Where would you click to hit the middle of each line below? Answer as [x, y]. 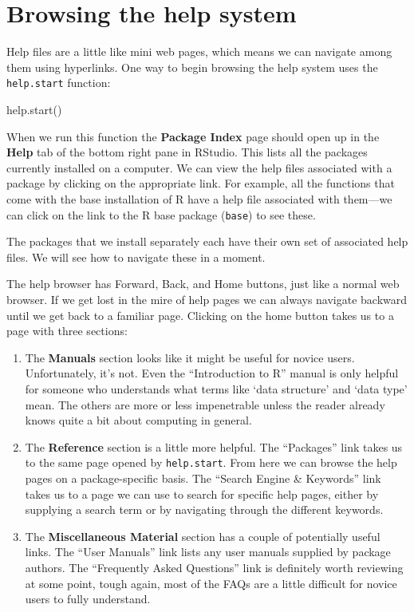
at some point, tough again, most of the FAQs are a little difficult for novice [211, 583]
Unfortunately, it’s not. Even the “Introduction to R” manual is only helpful [212, 373]
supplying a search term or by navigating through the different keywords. [204, 509]
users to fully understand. [88, 599]
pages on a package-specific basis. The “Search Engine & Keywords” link [203, 478]
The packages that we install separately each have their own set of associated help [207, 241]
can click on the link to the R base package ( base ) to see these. [161, 214]
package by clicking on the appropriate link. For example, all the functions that [201, 183]
